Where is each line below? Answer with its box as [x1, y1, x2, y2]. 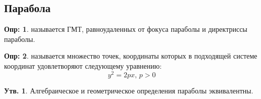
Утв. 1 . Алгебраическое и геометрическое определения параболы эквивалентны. [4, 85, 253, 95]
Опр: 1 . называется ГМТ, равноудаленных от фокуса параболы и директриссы [4, 24, 248, 34]
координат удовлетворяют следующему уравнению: [4, 60, 162, 71]
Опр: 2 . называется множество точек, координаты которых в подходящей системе [4, 51, 257, 61]
